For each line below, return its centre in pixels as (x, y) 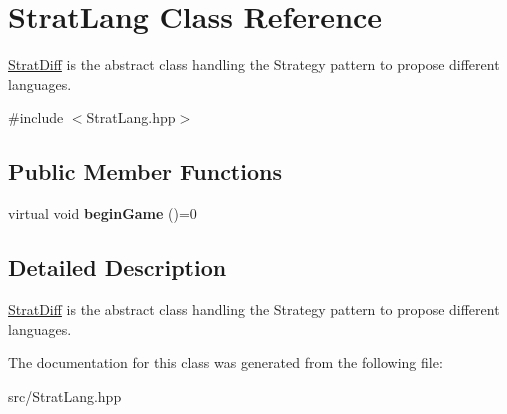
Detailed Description (117, 267)
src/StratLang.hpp (65, 395)
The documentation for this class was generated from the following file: (225, 362)
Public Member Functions (145, 171)
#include (36, 117)
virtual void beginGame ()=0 (102, 213)
